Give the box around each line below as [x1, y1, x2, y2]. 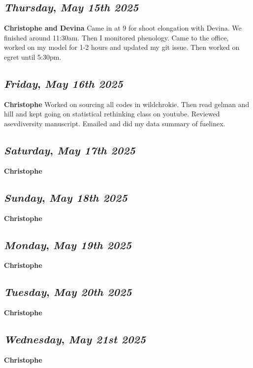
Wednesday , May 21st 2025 [4, 331, 146, 347]
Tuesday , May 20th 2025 [4, 284, 132, 299]
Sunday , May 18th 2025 [4, 189, 127, 205]
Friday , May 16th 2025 [4, 75, 123, 91]
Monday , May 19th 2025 [4, 237, 132, 252]
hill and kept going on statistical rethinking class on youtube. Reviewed [4, 109, 220, 119]
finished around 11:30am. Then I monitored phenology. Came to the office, [4, 32, 229, 42]
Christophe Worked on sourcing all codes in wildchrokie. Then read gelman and [4, 99, 250, 109]
